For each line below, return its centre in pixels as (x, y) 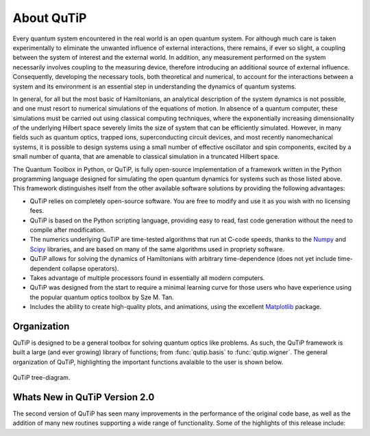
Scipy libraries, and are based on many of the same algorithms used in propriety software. (157, 249)
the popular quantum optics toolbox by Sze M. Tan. (102, 297)
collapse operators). (90, 268)
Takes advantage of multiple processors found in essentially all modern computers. (147, 277)
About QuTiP (50, 18)
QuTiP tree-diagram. (41, 378)
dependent (45, 268)
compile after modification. (68, 229)
